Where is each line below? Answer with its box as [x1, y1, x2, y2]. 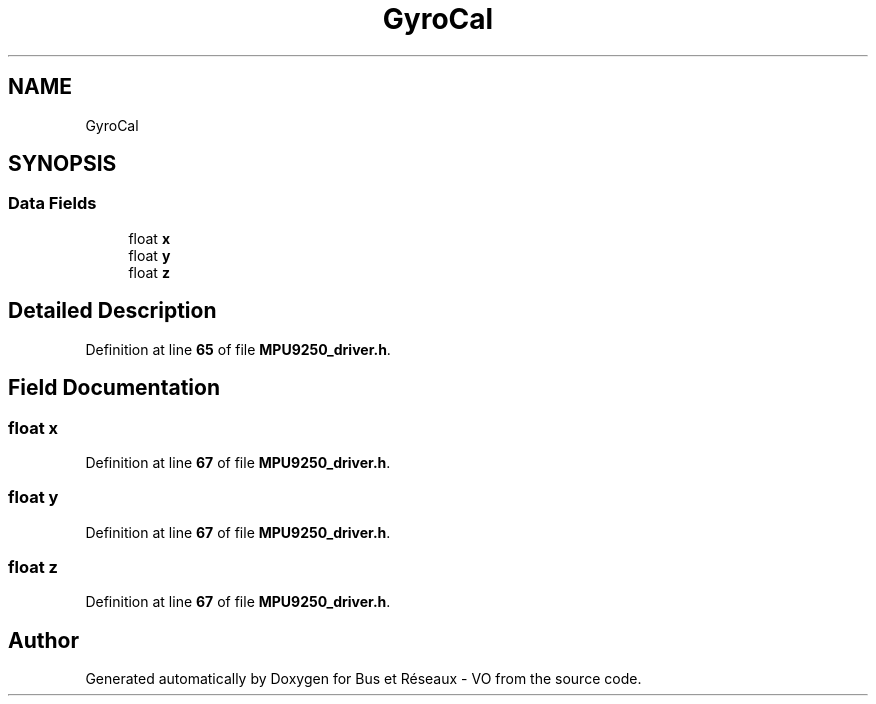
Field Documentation [8, 375, 220, 401]
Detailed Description [8, 298, 217, 324]
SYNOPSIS [8, 151, 117, 177]
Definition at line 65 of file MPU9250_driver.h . [85, 340, 391, 358]
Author [8, 627, 79, 653]
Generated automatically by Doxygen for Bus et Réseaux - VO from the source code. [85, 670, 642, 688]
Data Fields [8, 193, 97, 214]
